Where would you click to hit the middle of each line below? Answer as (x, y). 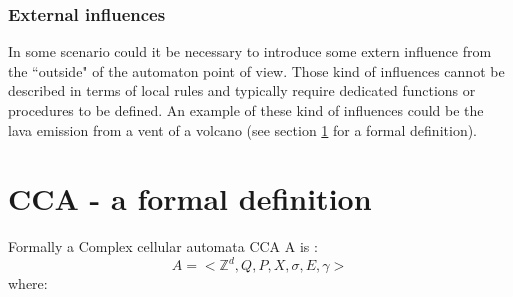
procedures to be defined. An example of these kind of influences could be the (246, 110)
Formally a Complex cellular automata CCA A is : (163, 246)
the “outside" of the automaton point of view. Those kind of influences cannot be (256, 70)
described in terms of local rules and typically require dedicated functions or (242, 90)
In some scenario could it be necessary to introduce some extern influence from (250, 51)
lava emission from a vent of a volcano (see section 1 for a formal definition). (243, 129)
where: (28, 283)
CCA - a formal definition (190, 198)
